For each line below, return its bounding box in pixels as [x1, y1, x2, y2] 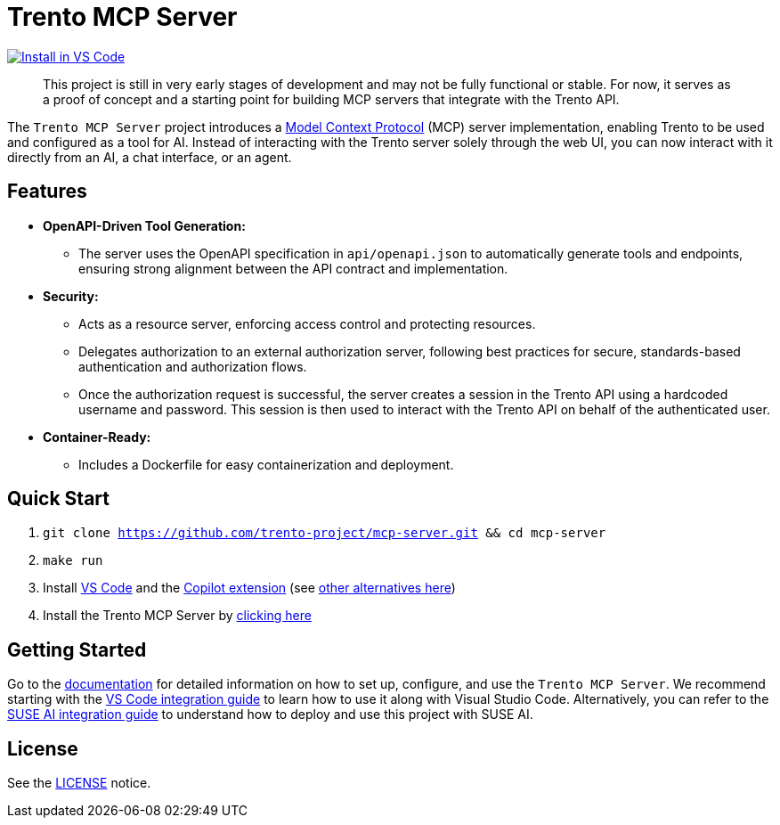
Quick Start [7, 487, 110, 511]
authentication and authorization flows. [78, 358, 307, 374]
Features [7, 180, 87, 203]
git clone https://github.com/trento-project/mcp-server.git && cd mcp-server [43, 526, 606, 541]
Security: [43, 288, 99, 304]
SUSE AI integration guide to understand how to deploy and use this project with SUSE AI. [7, 707, 533, 723]
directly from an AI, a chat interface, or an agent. [7, 149, 292, 165]
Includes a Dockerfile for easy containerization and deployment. [78, 456, 454, 472]
